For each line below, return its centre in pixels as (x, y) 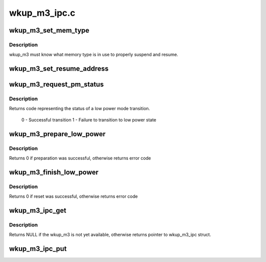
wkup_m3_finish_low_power (54, 172)
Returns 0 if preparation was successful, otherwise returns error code (80, 158)
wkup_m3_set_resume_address (59, 69)
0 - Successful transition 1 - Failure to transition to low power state (89, 120)
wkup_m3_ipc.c (42, 13)
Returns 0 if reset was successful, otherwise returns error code (73, 196)
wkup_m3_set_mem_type (49, 30)
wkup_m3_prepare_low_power (57, 134)
